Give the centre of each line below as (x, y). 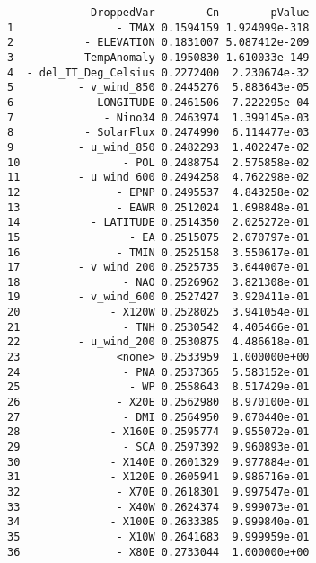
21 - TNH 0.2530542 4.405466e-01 (158, 327)
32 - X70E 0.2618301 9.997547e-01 (158, 492)
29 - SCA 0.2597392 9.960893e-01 (158, 447)
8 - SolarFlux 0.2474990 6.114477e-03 (158, 133)
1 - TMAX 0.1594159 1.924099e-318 (158, 27)
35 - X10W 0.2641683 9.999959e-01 (158, 536)
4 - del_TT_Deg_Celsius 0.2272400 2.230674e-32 (158, 72)
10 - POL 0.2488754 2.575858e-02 (158, 162)
